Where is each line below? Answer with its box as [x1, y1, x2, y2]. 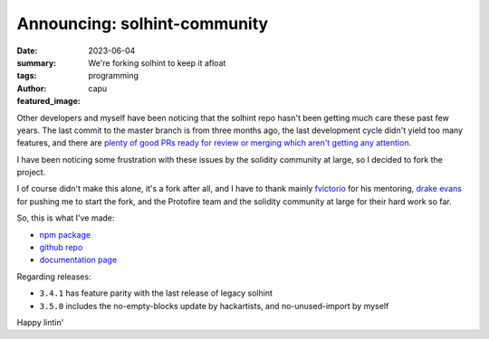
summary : [16, 57, 57, 68]
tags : [16, 71, 37, 81]
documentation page [39, 254, 118, 266]
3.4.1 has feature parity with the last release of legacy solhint [39, 287, 273, 298]
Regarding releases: [16, 271, 91, 282]
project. [16, 167, 46, 178]
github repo [39, 242, 83, 253]
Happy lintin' [16, 316, 64, 327]
